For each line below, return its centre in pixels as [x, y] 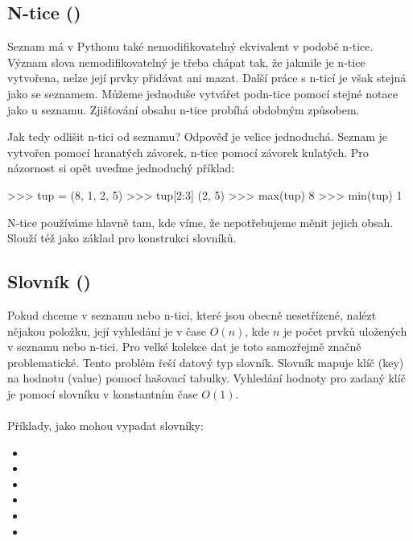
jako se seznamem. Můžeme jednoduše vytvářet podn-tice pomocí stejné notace [202, 93]
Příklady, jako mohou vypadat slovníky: [105, 425]
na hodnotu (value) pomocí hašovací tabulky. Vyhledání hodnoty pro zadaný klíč [206, 378]
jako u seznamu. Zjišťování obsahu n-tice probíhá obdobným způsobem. [184, 109]
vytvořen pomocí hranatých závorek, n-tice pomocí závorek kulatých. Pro [188, 152]
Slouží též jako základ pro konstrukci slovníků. [122, 238]
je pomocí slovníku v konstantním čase [103, 393]
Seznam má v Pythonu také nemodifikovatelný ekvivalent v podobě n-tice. [190, 46]
